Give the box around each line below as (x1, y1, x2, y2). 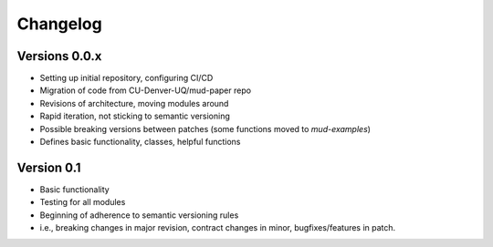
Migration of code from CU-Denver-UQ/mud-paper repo (39, 85, 251, 96)
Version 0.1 (16, 160, 81, 175)
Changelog (16, 14, 102, 34)
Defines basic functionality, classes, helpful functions (39, 137, 241, 148)
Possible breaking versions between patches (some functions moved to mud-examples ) (39, 123, 372, 134)
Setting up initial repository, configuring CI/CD (39, 73, 214, 84)
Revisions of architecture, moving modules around (39, 98, 229, 108)
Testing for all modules (39, 197, 126, 208)
